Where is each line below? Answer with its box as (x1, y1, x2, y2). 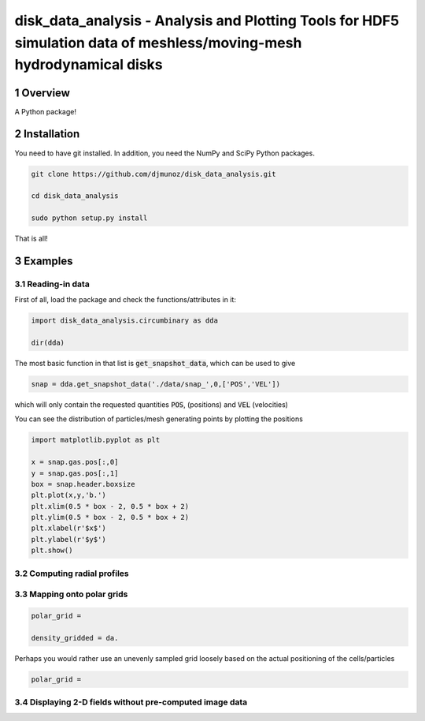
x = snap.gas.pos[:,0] (31, 458, 119, 467)
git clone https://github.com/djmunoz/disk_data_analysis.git (31, 170, 276, 178)
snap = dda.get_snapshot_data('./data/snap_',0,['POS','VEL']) (31, 379, 281, 388)
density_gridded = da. (31, 633, 119, 642)
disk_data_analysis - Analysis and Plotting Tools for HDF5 (14, 12, 400, 29)
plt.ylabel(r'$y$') (31, 535, 106, 544)
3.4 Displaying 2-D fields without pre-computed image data (14, 697, 248, 708)
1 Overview (14, 86, 71, 99)
